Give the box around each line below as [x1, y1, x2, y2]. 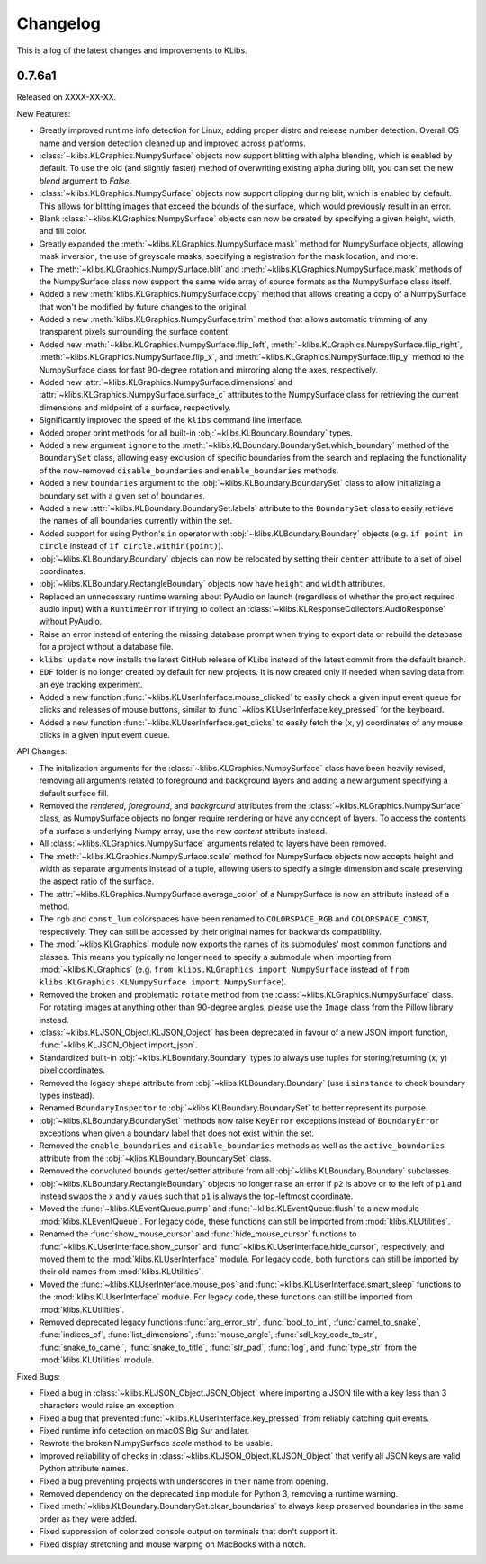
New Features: [16, 108, 71, 119]
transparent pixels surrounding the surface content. [39, 327, 231, 337]
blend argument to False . [39, 175, 132, 186]
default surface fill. [39, 787, 110, 798]
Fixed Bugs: [16, 1371, 61, 1381]
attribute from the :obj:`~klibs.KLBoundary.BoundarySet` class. [39, 1153, 272, 1164]
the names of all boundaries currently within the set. [39, 516, 233, 526]
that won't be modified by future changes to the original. [39, 301, 248, 312]
